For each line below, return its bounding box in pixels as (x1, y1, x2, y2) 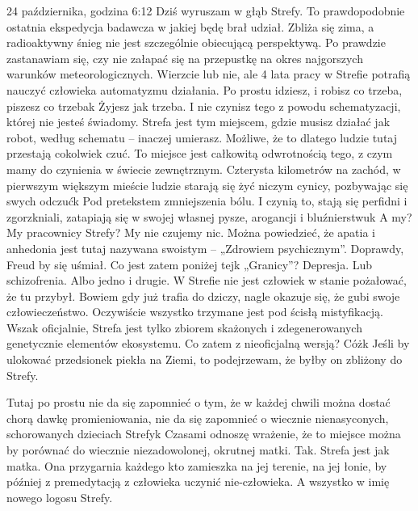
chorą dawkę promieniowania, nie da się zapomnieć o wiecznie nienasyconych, (6, 409, 389, 426)
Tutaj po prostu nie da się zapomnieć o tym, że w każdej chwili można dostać (6, 394, 391, 411)
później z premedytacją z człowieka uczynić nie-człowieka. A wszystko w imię (6, 473, 390, 490)
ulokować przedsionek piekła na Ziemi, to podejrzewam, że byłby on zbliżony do (6, 351, 403, 368)
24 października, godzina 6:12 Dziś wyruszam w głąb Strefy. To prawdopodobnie (6, 2, 405, 19)
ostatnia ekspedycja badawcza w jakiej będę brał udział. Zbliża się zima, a (6, 18, 374, 35)
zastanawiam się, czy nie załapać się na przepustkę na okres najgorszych (6, 49, 363, 66)
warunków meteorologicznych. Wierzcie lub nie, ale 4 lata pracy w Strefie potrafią (6, 65, 411, 82)
